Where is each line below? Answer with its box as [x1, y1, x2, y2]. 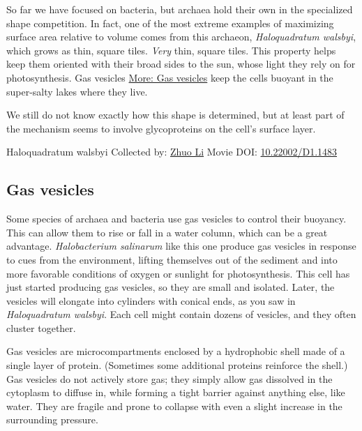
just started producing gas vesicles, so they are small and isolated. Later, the [6, 280, 335, 294]
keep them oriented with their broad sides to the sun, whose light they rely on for [6, 56, 356, 71]
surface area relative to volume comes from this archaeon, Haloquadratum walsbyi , [6, 29, 356, 44]
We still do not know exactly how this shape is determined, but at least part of [6, 107, 345, 122]
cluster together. [6, 320, 76, 335]
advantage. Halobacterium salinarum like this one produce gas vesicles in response [6, 239, 356, 253]
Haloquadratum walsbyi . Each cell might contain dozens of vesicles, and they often [6, 307, 356, 322]
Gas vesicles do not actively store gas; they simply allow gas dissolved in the [6, 371, 333, 386]
